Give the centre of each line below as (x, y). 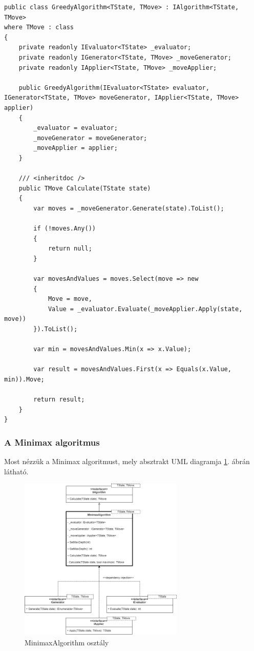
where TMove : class (39, 27)
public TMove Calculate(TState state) (85, 188)
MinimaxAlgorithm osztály (67, 642)
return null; (70, 249)
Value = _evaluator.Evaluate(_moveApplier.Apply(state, (145, 309)
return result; (59, 400)
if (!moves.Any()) (65, 229)
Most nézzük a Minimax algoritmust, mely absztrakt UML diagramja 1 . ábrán (127, 461)
